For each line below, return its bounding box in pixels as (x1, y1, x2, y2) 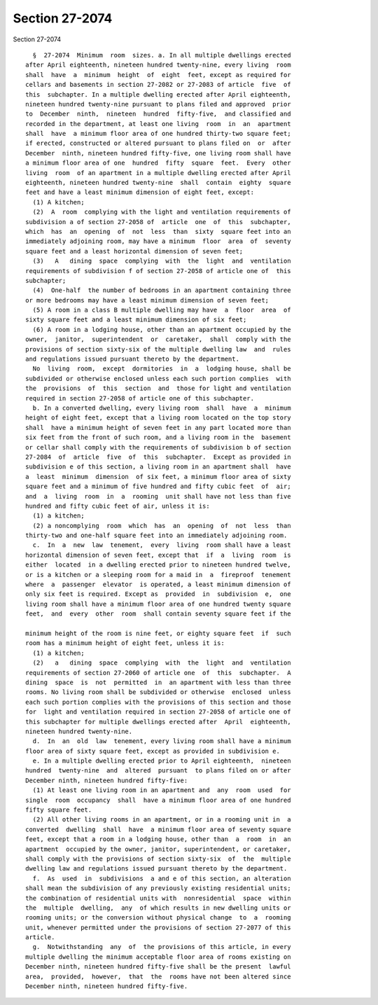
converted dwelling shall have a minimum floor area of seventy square (25, 825, 291, 833)
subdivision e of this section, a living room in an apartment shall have (25, 463, 291, 471)
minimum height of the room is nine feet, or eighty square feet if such (25, 629, 291, 637)
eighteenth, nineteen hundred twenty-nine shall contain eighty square (25, 179, 291, 187)
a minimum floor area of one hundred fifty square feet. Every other (25, 159, 291, 167)
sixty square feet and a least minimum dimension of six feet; (25, 316, 247, 324)
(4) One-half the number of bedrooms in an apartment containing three (32, 286, 291, 294)
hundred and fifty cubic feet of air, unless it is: (25, 501, 210, 510)
